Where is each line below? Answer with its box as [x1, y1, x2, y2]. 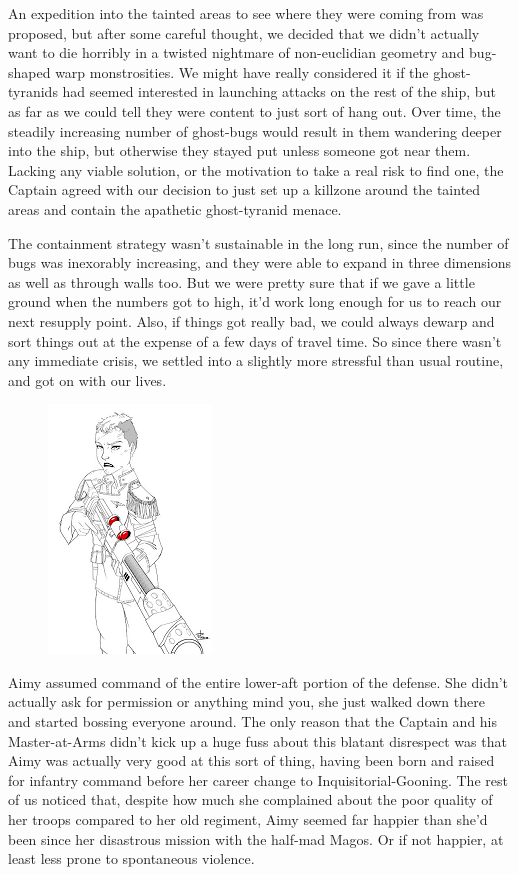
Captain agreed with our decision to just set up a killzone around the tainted [8, 179, 481, 200]
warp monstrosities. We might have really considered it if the [55, 61, 429, 82]
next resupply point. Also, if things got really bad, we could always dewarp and [8, 310, 495, 331]
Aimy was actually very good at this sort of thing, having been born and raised [8, 750, 495, 771]
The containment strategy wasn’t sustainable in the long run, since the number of [8, 232, 509, 253]
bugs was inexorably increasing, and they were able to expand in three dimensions [8, 252, 511, 273]
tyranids [8, 81, 58, 102]
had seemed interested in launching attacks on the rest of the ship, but [62, 81, 496, 102]
